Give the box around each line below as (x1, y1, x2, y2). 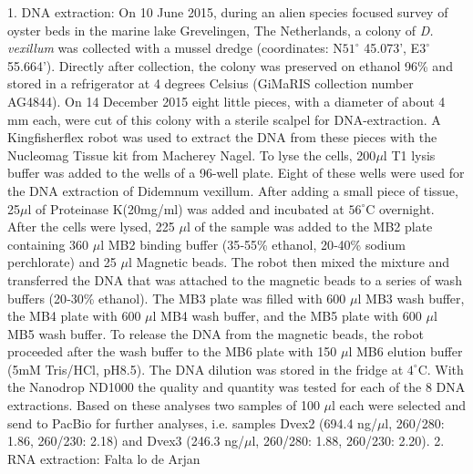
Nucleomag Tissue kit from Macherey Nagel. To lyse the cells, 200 (7, 145, 376, 164)
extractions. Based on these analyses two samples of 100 (7, 396, 320, 415)
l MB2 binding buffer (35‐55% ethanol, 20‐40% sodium (100, 234, 406, 253)
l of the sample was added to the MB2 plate (186, 217, 433, 236)
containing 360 (7, 234, 89, 253)
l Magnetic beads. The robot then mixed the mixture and (128, 252, 450, 272)
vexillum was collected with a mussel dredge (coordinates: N (7, 38, 343, 57)
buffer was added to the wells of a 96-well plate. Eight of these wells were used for (7, 163, 465, 182)
